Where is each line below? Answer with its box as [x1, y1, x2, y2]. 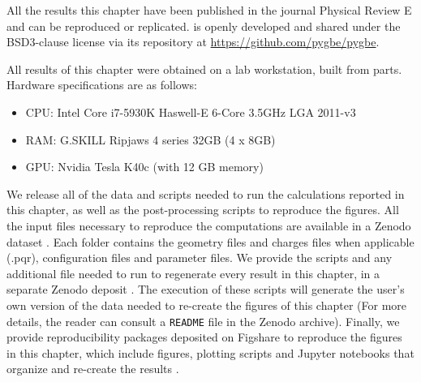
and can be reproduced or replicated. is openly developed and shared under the [6, 17, 401, 34]
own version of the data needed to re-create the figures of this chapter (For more [6, 296, 406, 313]
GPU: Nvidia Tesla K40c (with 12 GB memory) [25, 158, 264, 175]
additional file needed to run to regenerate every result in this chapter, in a [6, 264, 380, 281]
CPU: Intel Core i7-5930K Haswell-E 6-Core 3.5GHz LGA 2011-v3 [25, 103, 356, 120]
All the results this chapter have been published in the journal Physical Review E [6, 2, 412, 18]
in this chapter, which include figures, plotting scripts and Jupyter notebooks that [6, 344, 415, 361]
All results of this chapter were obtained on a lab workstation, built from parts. [6, 60, 402, 77]
